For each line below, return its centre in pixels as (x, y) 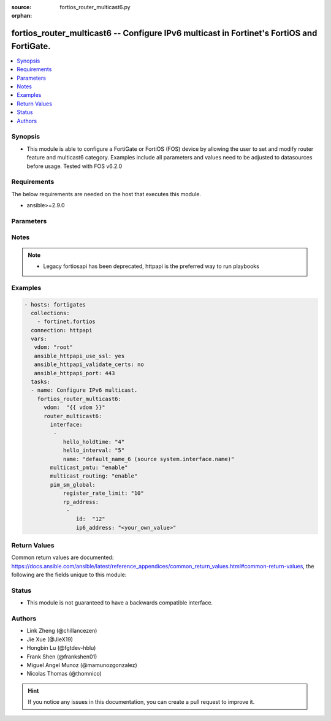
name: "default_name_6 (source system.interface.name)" (149, 459)
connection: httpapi (62, 330)
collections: (50, 313)
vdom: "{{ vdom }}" (74, 407)
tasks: (41, 382)
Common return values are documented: (63, 557)
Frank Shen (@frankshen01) (62, 657)
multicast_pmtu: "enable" (89, 467)
